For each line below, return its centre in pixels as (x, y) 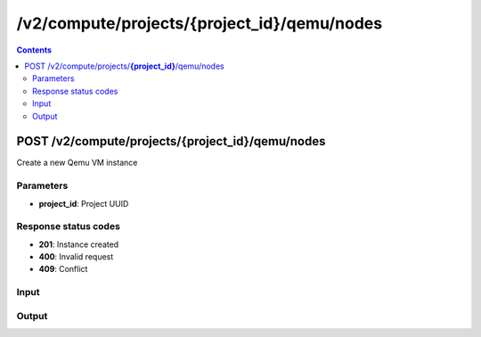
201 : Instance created (79, 244)
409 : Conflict (63, 269)
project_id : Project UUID (84, 203)
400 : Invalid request (76, 257)
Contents (34, 50)
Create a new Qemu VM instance (77, 163)
